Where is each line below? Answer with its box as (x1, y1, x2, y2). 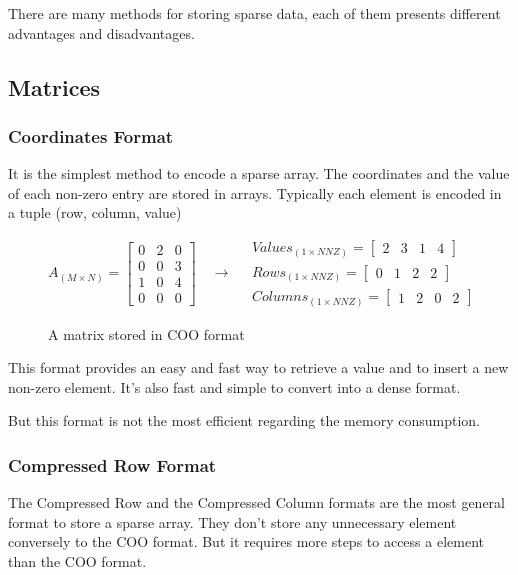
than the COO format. (8, 550, 147, 571)
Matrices (8, 71, 101, 102)
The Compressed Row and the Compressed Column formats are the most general (8, 492, 505, 513)
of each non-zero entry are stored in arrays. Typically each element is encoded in (8, 182, 502, 203)
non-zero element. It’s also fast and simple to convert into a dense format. (8, 376, 461, 397)
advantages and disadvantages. (8, 22, 195, 43)
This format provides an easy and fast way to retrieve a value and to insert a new (8, 357, 509, 378)
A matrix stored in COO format (48, 323, 245, 344)
